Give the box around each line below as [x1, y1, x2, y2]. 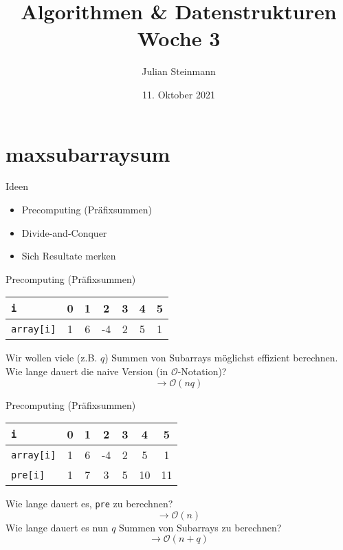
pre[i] [11, 469, 45, 480]
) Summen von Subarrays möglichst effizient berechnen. [104, 350, 338, 365]
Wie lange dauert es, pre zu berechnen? [5, 496, 173, 511]
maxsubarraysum [5, 139, 170, 167]
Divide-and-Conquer [21, 225, 107, 240]
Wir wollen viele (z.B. [5, 350, 98, 365]
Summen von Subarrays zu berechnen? [119, 520, 282, 534]
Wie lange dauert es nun [5, 520, 109, 534]
